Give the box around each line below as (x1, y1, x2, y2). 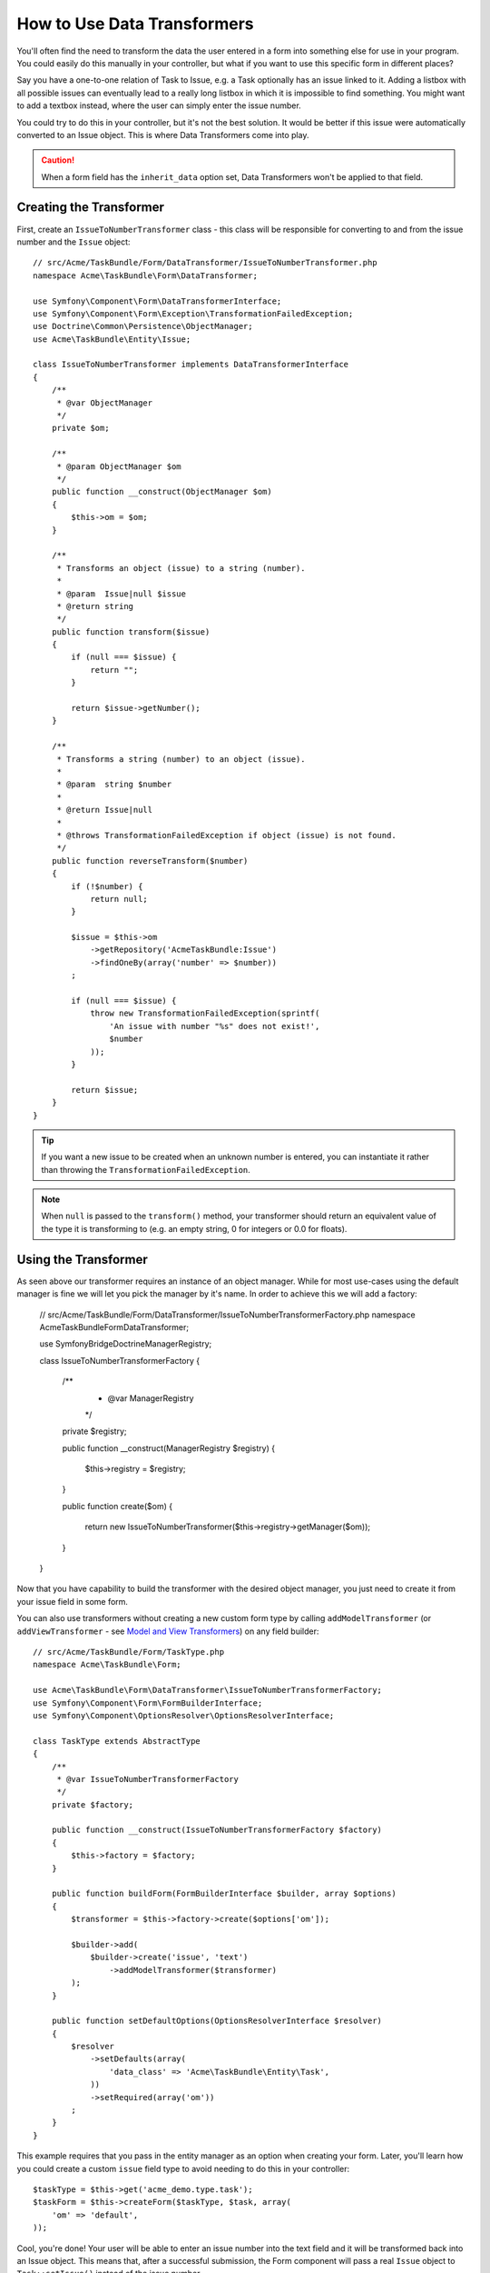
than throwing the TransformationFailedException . (41, 1164, 251, 1175)
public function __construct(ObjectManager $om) (51, 486, 272, 497)
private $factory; (51, 1799, 134, 1809)
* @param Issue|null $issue (56, 588, 186, 599)
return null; (90, 894, 149, 904)
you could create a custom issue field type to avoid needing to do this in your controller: (16, 2163, 350, 2174)
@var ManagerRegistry (107, 1392, 194, 1404)
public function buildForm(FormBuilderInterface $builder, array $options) (51, 1888, 397, 1899)
